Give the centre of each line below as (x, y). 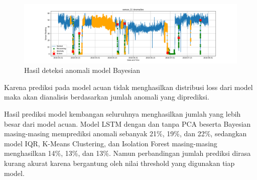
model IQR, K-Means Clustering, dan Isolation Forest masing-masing (111, 143)
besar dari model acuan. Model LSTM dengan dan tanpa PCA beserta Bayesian (127, 123)
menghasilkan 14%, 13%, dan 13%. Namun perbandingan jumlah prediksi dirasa (127, 153)
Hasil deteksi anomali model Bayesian (82, 70)
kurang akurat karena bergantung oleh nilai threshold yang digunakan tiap (119, 163)
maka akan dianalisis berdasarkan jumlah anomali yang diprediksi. (107, 97)
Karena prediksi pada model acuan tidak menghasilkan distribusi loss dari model (128, 87)
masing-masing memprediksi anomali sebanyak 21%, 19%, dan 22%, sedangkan (125, 133)
